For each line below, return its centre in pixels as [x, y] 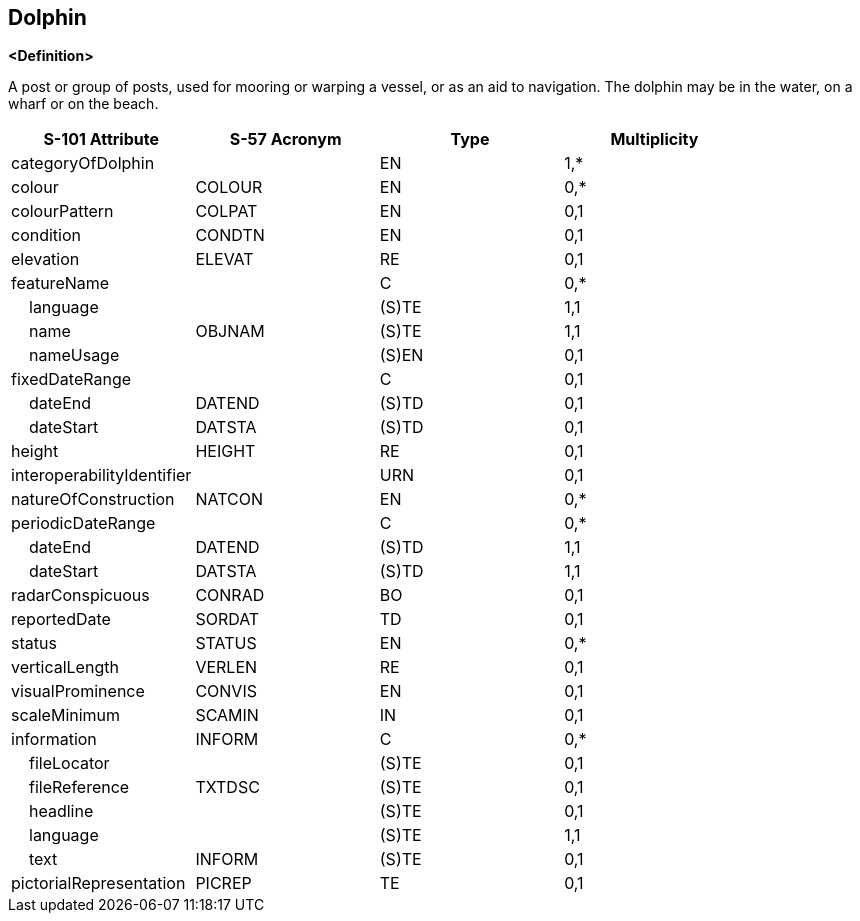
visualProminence [78, 691]
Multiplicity [654, 139]
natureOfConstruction [93, 499]
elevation [45, 259]
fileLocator [69, 763]
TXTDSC [227, 787]
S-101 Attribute [101, 139]
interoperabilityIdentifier [101, 475]
